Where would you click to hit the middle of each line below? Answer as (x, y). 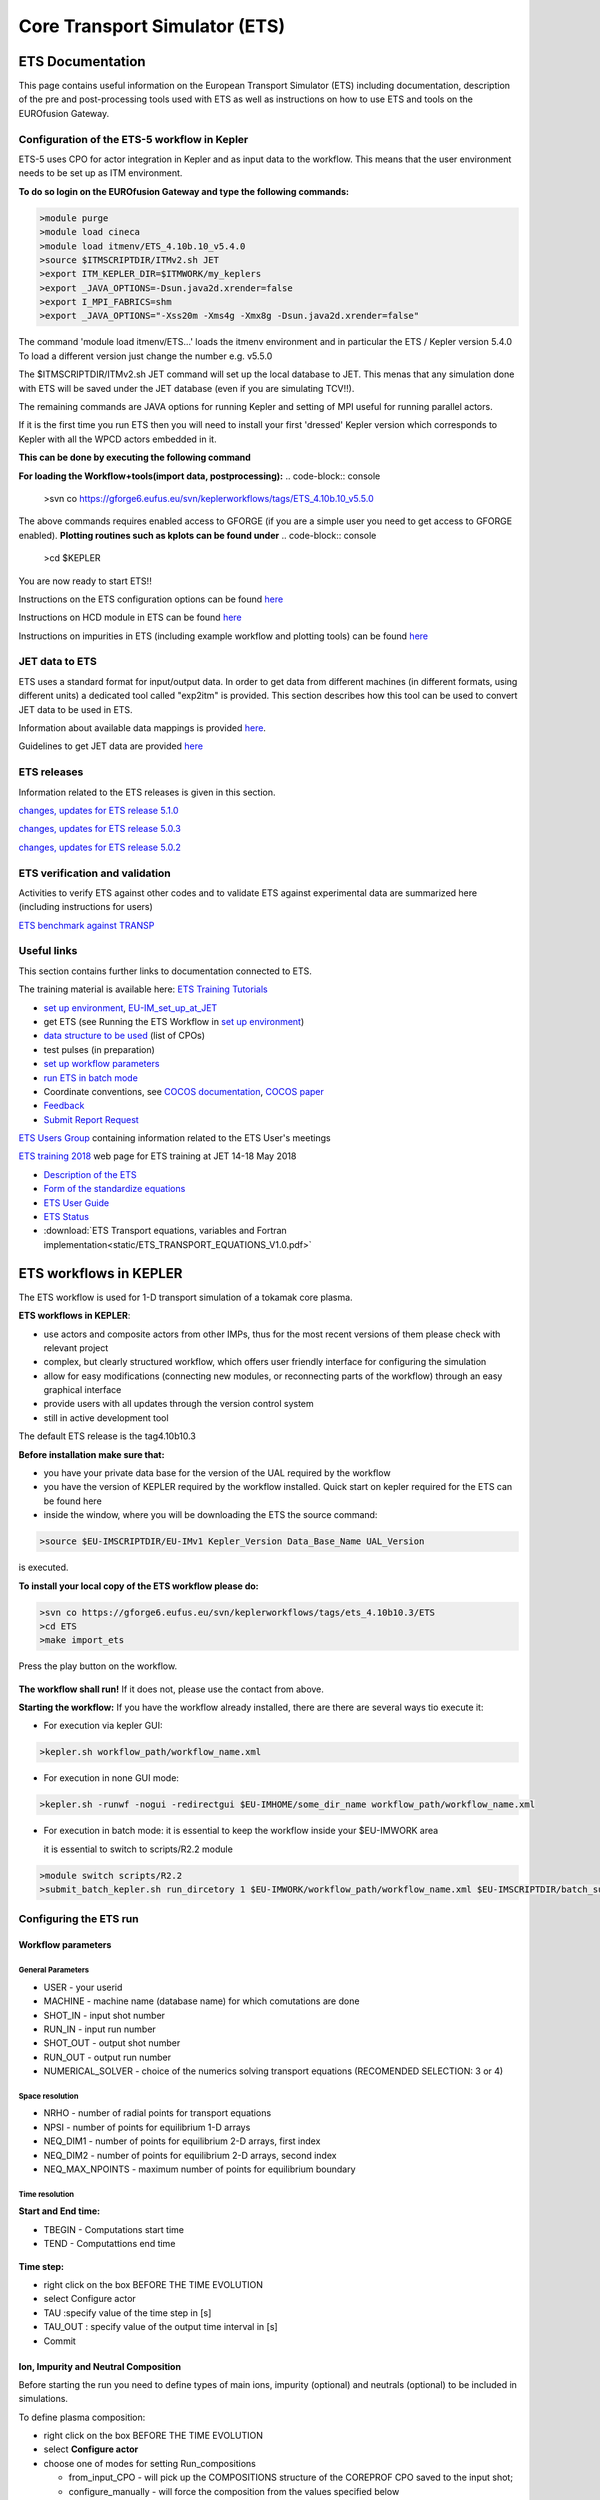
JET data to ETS (57, 662)
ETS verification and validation (94, 873)
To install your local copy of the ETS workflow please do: (138, 1586)
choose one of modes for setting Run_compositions (150, 2463)
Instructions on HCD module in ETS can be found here (130, 617)
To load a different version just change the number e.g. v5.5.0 (145, 356)
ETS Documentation (82, 61)
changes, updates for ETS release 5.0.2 (100, 847)
